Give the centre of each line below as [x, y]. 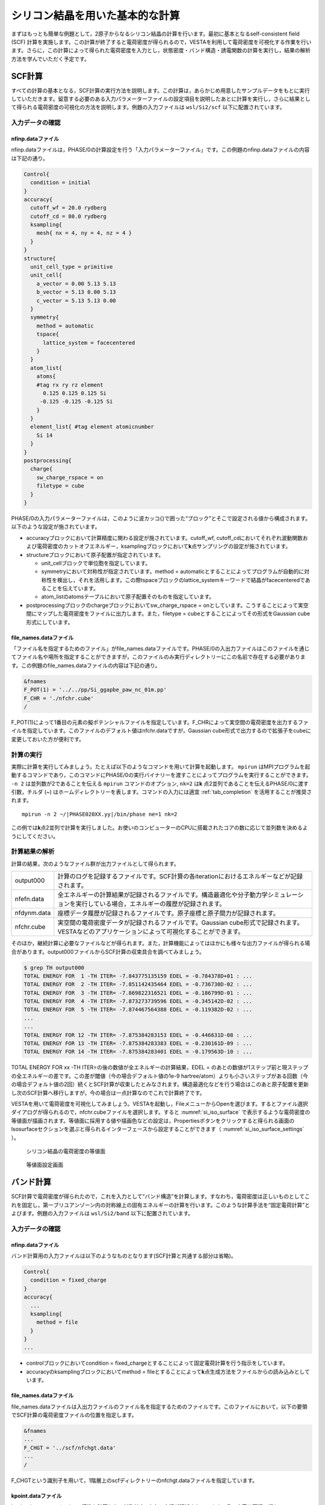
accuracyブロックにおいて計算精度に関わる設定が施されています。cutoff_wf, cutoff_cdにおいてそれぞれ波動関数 [165, 538]
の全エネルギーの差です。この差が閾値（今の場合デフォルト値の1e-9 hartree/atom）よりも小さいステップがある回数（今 [159, 1076]
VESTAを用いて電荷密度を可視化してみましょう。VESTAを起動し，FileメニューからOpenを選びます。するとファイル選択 [159, 1103]
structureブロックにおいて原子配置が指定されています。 [95, 554]
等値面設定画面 [45, 1165]
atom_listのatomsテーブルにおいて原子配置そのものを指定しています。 [128, 597]
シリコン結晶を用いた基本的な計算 [96, 16]
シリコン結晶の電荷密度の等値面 [66, 1151]
